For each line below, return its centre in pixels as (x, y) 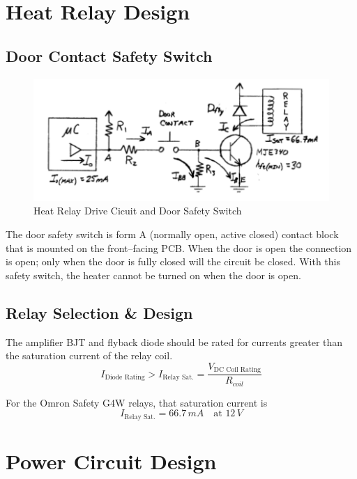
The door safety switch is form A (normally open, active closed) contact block (172, 234)
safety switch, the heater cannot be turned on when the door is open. (153, 275)
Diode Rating (125, 378)
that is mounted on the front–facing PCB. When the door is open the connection (179, 248)
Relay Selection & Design (99, 312)
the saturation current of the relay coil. (89, 355)
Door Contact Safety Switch (109, 55)
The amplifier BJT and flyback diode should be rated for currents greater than (174, 341)
